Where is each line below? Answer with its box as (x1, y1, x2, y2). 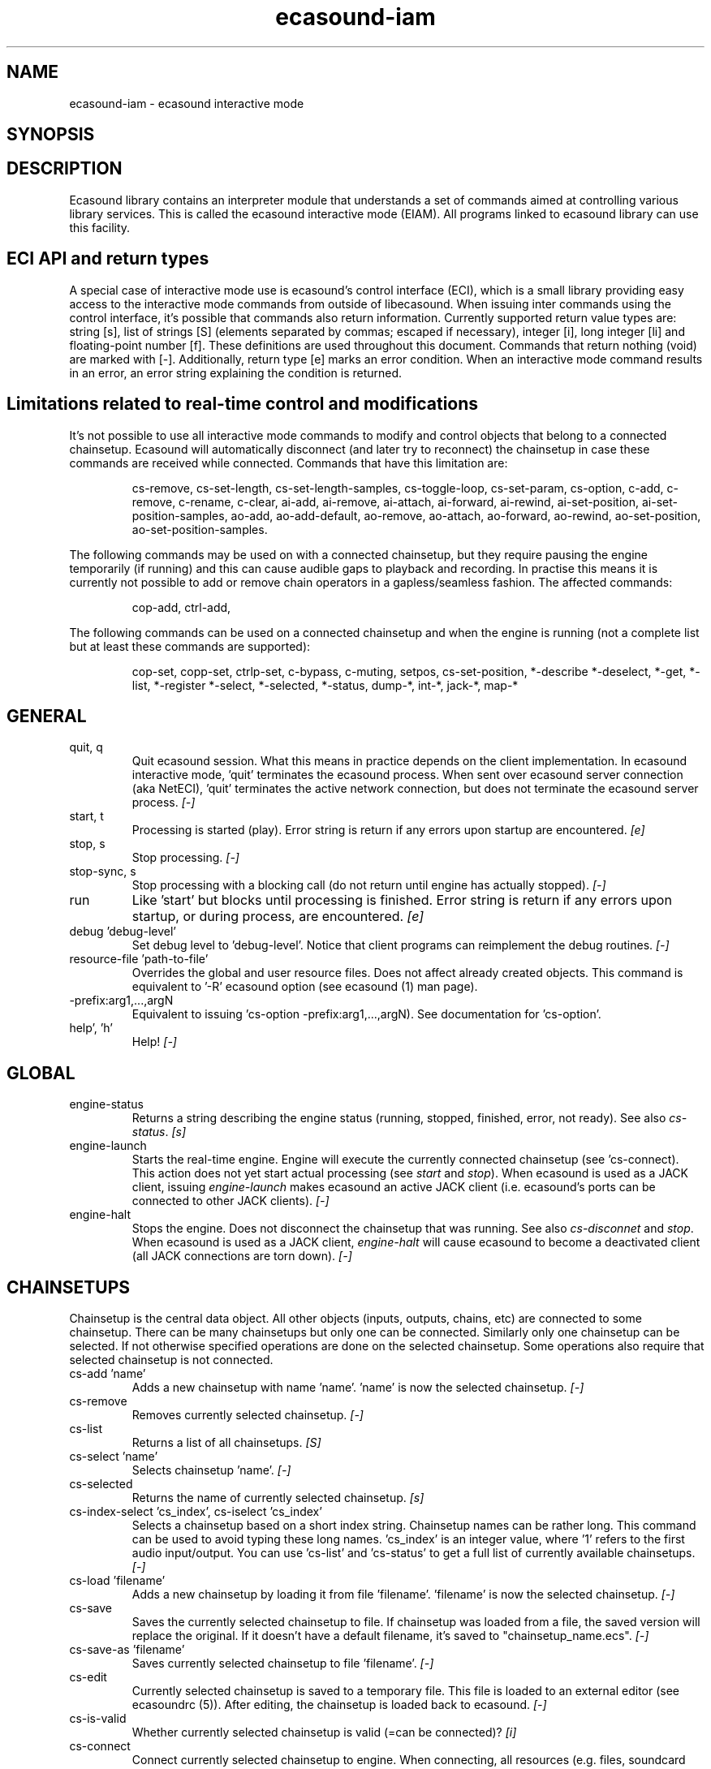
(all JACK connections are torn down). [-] (131, 1249, 352, 1263)
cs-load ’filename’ (69, 1573, 166, 1588)
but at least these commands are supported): (69, 639, 311, 653)
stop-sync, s (69, 864, 136, 879)
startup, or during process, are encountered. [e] (131, 908, 424, 925)
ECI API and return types (6, 248, 209, 269)
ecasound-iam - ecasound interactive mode (69, 96, 304, 110)
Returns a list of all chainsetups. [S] (131, 1435, 321, 1450)
